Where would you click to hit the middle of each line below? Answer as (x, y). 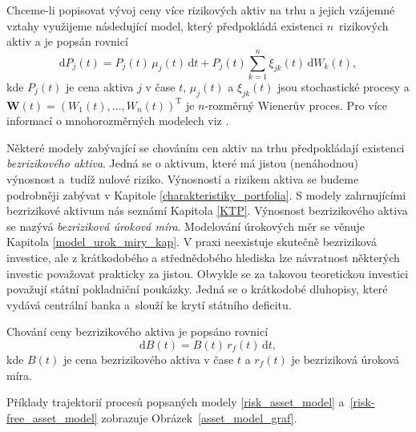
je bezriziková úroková (345, 359)
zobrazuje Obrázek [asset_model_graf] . (199, 417)
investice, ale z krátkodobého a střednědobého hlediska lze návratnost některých (203, 258)
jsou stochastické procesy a (343, 86)
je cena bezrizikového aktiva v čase (148, 359)
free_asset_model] (52, 417)
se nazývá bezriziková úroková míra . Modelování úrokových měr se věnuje (186, 226)
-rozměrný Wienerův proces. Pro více (296, 105)
